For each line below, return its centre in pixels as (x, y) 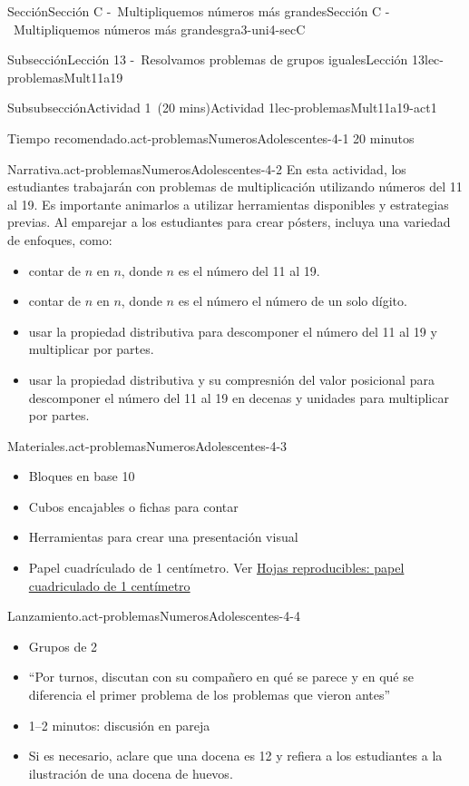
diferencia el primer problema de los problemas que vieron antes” (210, 695)
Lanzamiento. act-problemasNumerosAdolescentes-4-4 (154, 616)
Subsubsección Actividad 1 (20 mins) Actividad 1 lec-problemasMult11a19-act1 (222, 108)
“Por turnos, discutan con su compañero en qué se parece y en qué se (221, 677)
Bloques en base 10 (82, 476)
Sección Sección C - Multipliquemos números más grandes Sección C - (199, 11)
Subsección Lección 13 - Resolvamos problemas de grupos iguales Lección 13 (216, 59)
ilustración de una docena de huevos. (131, 773)
